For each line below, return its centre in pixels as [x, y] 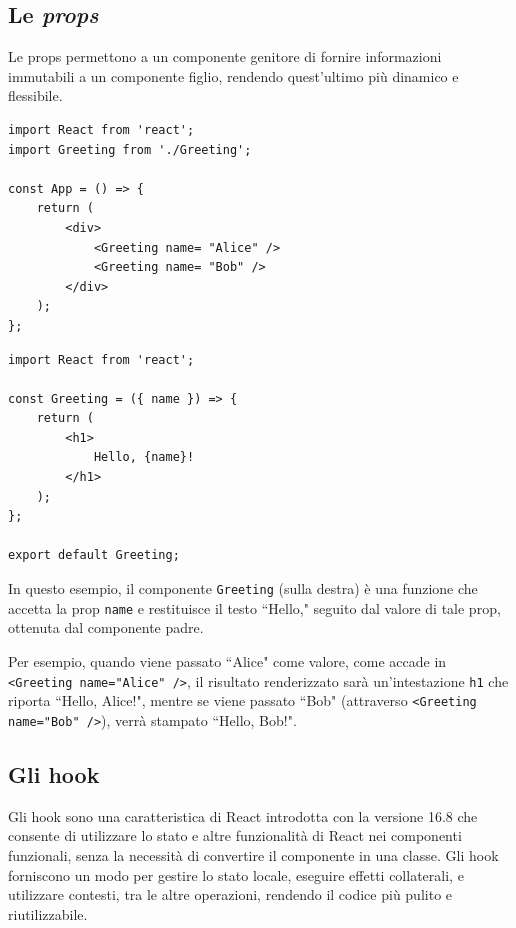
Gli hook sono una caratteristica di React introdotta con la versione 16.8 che [243, 815]
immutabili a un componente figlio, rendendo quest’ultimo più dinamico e [233, 75]
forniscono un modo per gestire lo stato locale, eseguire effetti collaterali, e [236, 874]
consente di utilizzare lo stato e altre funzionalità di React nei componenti [235, 835]
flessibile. [35, 95]
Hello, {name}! [144, 457]
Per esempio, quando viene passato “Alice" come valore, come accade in [227, 660]
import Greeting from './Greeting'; [130, 149]
